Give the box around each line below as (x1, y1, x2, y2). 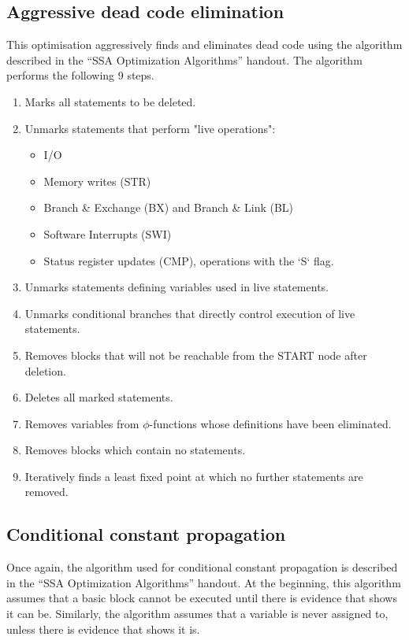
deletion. (24, 362, 66, 379)
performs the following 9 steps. (6, 67, 154, 83)
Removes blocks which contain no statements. (24, 442, 246, 458)
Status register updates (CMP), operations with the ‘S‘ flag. (43, 252, 334, 268)
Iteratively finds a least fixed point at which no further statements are (24, 468, 363, 484)
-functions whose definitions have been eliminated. (149, 415, 392, 431)
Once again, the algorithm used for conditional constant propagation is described (6, 559, 398, 575)
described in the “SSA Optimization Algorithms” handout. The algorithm (6, 51, 363, 68)
